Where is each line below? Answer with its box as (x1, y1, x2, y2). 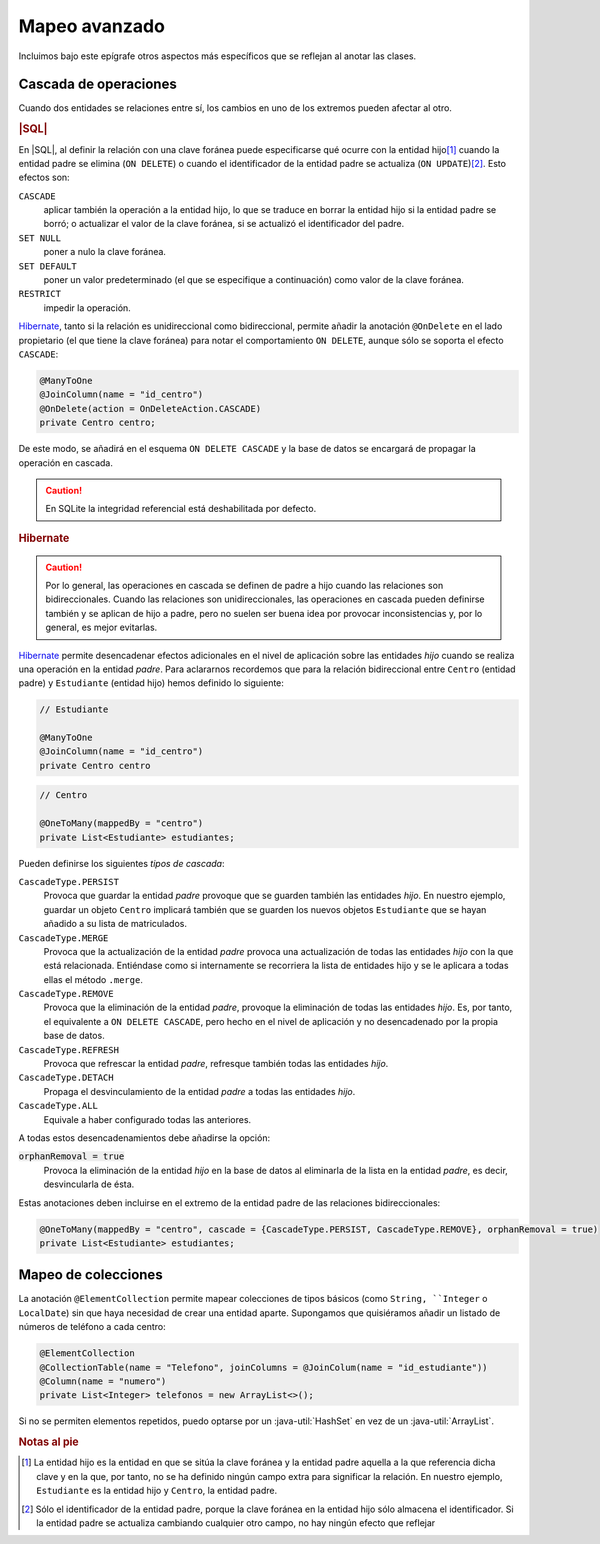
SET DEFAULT (18, 260, 77, 272)
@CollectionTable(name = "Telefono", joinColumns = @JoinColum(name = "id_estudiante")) (39, 1361, 489, 1373)
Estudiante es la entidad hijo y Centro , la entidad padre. (36, 1485, 278, 1497)
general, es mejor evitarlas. (45, 621, 158, 634)
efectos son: (18, 171, 70, 184)
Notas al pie (18, 1435, 79, 1449)
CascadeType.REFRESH (18, 1044, 120, 1055)
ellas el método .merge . (43, 973, 144, 985)
